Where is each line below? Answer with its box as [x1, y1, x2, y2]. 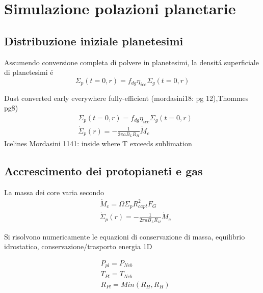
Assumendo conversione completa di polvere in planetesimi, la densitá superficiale [4, 57, 259, 67]
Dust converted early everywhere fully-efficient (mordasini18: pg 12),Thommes [4, 92, 249, 103]
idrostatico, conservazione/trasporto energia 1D [4, 241, 152, 252]
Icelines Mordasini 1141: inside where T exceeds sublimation [4, 138, 192, 149]
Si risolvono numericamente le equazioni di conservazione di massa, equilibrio [4, 231, 245, 242]
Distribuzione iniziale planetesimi [4, 33, 183, 48]
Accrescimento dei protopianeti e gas [4, 163, 203, 179]
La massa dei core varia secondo [4, 187, 104, 197]
